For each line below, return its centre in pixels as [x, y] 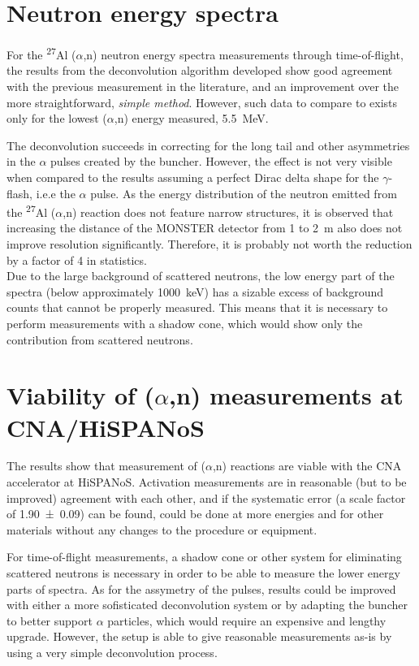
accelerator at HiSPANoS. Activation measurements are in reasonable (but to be [207, 482]
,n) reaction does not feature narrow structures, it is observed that [228, 212]
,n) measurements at [286, 395]
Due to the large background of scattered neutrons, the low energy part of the [201, 276]
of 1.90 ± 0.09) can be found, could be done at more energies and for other [195, 514]
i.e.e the [56, 193]
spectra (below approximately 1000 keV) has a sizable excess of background [195, 291]
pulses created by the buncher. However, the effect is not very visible [221, 161]
